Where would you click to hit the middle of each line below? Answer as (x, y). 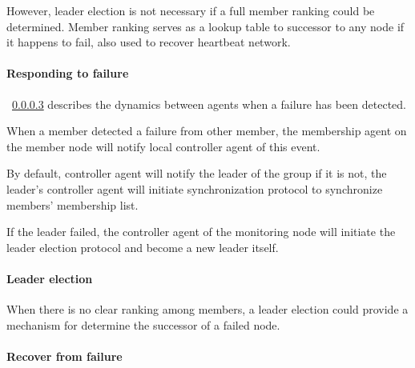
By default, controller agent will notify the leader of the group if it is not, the (197, 173)
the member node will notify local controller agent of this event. (163, 146)
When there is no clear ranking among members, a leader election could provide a (207, 309)
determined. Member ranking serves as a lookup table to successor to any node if (205, 26)
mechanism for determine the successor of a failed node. (143, 324)
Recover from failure (64, 356)
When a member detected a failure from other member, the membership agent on (207, 131)
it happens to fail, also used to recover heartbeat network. (149, 42)
